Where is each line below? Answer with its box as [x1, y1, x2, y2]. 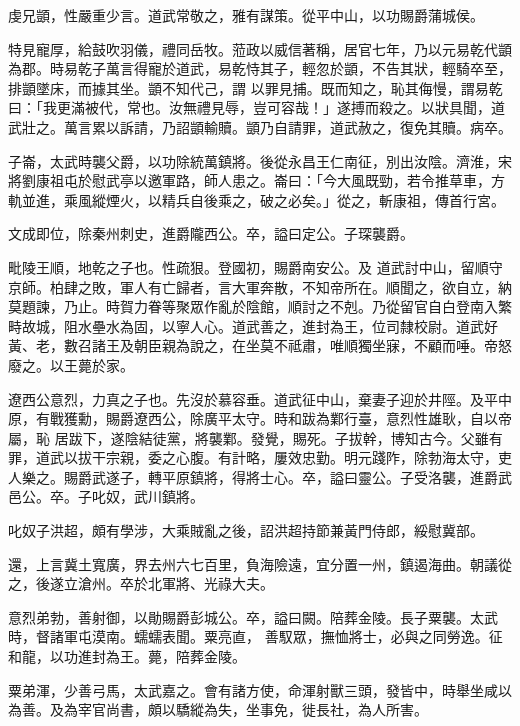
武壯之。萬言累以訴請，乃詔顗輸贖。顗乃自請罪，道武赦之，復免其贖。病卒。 [8, 116, 512, 137]
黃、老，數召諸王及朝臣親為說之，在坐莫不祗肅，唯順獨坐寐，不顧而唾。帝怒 [8, 335, 512, 356]
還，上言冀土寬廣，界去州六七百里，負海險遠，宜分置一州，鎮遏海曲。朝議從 [8, 553, 512, 574]
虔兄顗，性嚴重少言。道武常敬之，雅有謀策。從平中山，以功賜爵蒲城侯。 [8, 5, 484, 25]
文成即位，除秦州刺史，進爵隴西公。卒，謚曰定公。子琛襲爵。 [8, 223, 414, 244]
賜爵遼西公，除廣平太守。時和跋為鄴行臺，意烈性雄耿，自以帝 [105, 408, 512, 429]
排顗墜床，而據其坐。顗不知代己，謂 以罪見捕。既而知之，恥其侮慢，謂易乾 [8, 77, 503, 98]
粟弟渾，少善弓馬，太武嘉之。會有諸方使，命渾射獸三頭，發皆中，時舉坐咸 [8, 679, 498, 700]
